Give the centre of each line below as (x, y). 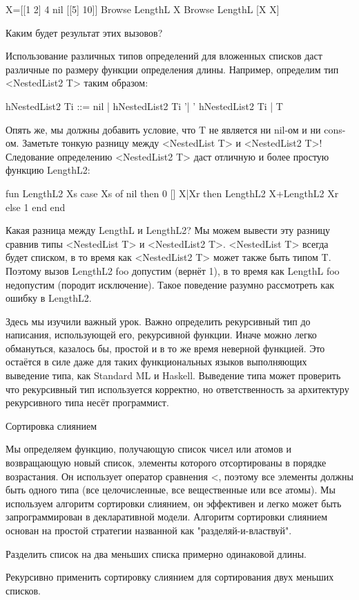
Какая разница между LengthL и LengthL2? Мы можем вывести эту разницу (168, 230)
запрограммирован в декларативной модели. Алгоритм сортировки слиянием (167, 517)
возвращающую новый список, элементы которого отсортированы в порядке (166, 463)
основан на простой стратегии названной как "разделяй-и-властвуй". (149, 530)
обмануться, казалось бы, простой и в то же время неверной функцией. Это (165, 348)
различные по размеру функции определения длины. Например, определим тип (172, 69)
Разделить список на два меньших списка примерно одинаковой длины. (156, 553)
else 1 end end (36, 207)
